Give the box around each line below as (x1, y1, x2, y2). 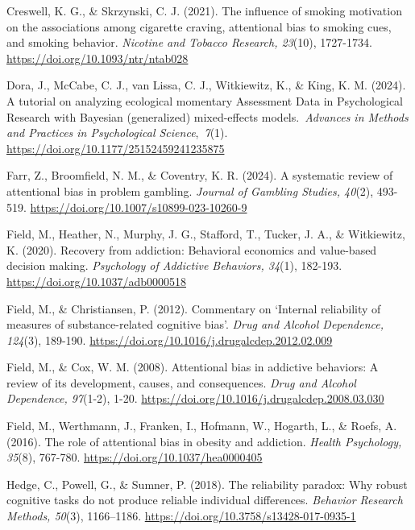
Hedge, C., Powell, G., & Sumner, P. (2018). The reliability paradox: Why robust (6, 475, 408, 492)
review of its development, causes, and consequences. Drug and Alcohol (6, 374, 356, 391)
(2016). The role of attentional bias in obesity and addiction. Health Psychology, (6, 433, 402, 449)
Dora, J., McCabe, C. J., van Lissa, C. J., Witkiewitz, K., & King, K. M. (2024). (6, 77, 406, 93)
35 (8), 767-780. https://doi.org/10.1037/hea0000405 (6, 449, 263, 466)
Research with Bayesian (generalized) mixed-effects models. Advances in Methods (6, 108, 409, 125)
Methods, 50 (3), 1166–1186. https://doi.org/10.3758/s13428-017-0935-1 (6, 507, 356, 524)
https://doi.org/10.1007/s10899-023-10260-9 (30, 198, 247, 215)
